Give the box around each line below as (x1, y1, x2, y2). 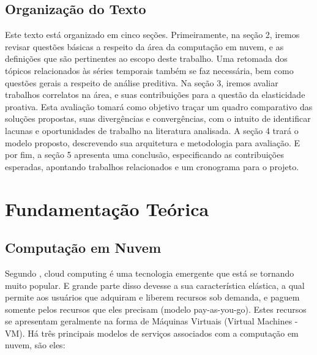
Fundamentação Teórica (5, 196, 209, 221)
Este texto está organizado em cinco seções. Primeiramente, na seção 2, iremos (5, 28, 300, 41)
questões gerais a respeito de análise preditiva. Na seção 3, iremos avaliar (5, 76, 278, 89)
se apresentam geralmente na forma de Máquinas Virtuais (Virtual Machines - (5, 315, 298, 327)
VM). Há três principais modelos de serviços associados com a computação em (5, 326, 299, 339)
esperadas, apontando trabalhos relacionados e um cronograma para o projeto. (5, 160, 299, 173)
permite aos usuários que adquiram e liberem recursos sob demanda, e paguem (5, 291, 300, 304)
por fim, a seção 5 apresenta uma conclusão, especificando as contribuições (5, 148, 284, 161)
